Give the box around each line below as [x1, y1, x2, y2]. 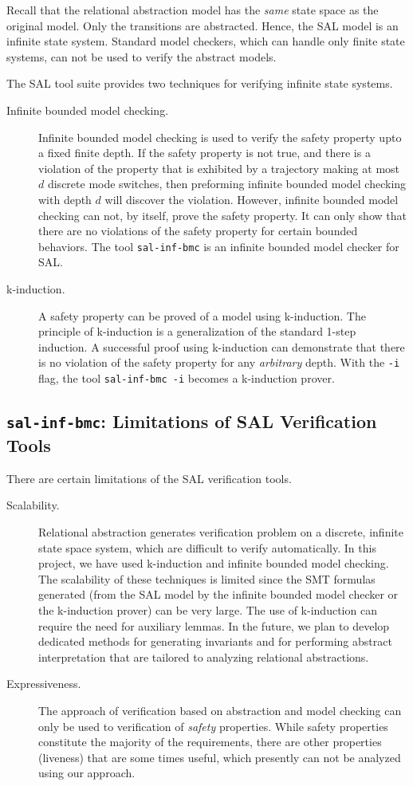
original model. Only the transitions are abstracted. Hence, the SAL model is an [6, 17, 399, 33]
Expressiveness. [6, 675, 81, 692]
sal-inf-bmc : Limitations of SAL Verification [6, 409, 377, 434]
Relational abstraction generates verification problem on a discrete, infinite [38, 524, 403, 540]
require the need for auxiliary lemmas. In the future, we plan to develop [38, 617, 390, 634]
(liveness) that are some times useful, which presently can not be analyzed [38, 749, 401, 765]
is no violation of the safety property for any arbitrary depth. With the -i [38, 354, 400, 371]
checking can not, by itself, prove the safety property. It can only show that [38, 206, 407, 223]
